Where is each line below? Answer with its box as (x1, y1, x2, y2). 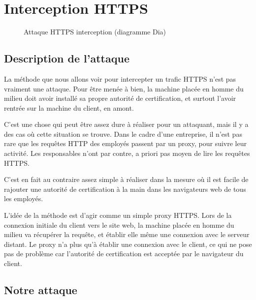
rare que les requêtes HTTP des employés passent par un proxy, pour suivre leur (4, 138, 247, 149)
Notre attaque (4, 282, 77, 297)
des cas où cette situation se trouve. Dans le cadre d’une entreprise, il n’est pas (4, 128, 242, 139)
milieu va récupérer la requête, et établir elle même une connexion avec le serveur (4, 229, 250, 240)
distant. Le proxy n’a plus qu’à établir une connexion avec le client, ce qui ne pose (4, 239, 252, 249)
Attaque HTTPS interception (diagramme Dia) (24, 27, 166, 37)
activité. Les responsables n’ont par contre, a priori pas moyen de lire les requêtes (4, 148, 250, 158)
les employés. (4, 193, 43, 204)
